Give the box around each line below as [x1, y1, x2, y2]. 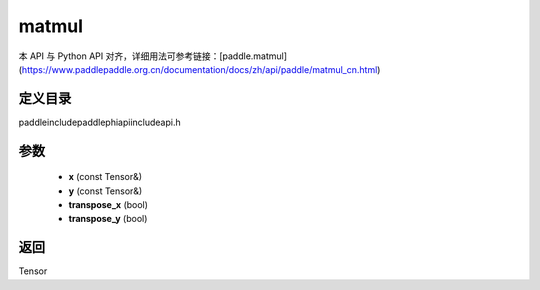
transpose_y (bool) [68, 213, 148, 225]
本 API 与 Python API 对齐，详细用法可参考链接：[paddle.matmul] [18, 50, 288, 62]
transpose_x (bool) [68, 199, 149, 211]
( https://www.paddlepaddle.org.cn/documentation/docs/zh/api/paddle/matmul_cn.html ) [18, 63, 381, 75]
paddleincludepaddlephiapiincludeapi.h [18, 116, 181, 128]
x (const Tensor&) [68, 171, 143, 183]
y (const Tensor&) [68, 185, 143, 197]
